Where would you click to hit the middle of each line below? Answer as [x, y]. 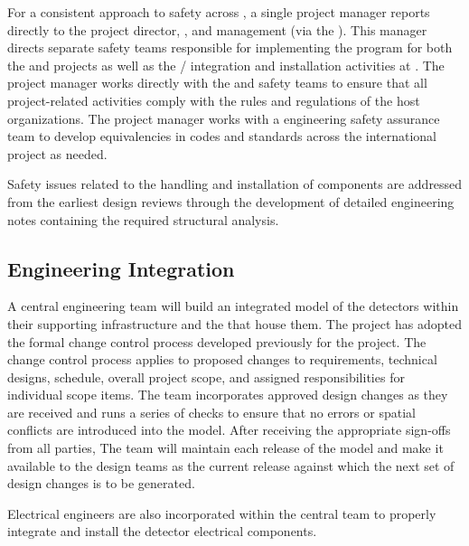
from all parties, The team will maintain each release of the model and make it [225, 448]
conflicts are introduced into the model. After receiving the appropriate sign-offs [229, 430]
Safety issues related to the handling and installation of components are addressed [235, 184]
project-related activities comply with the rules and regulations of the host [214, 100]
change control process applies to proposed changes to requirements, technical [222, 359]
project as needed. [57, 153]
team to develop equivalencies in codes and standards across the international [222, 136]
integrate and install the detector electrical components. [162, 531]
